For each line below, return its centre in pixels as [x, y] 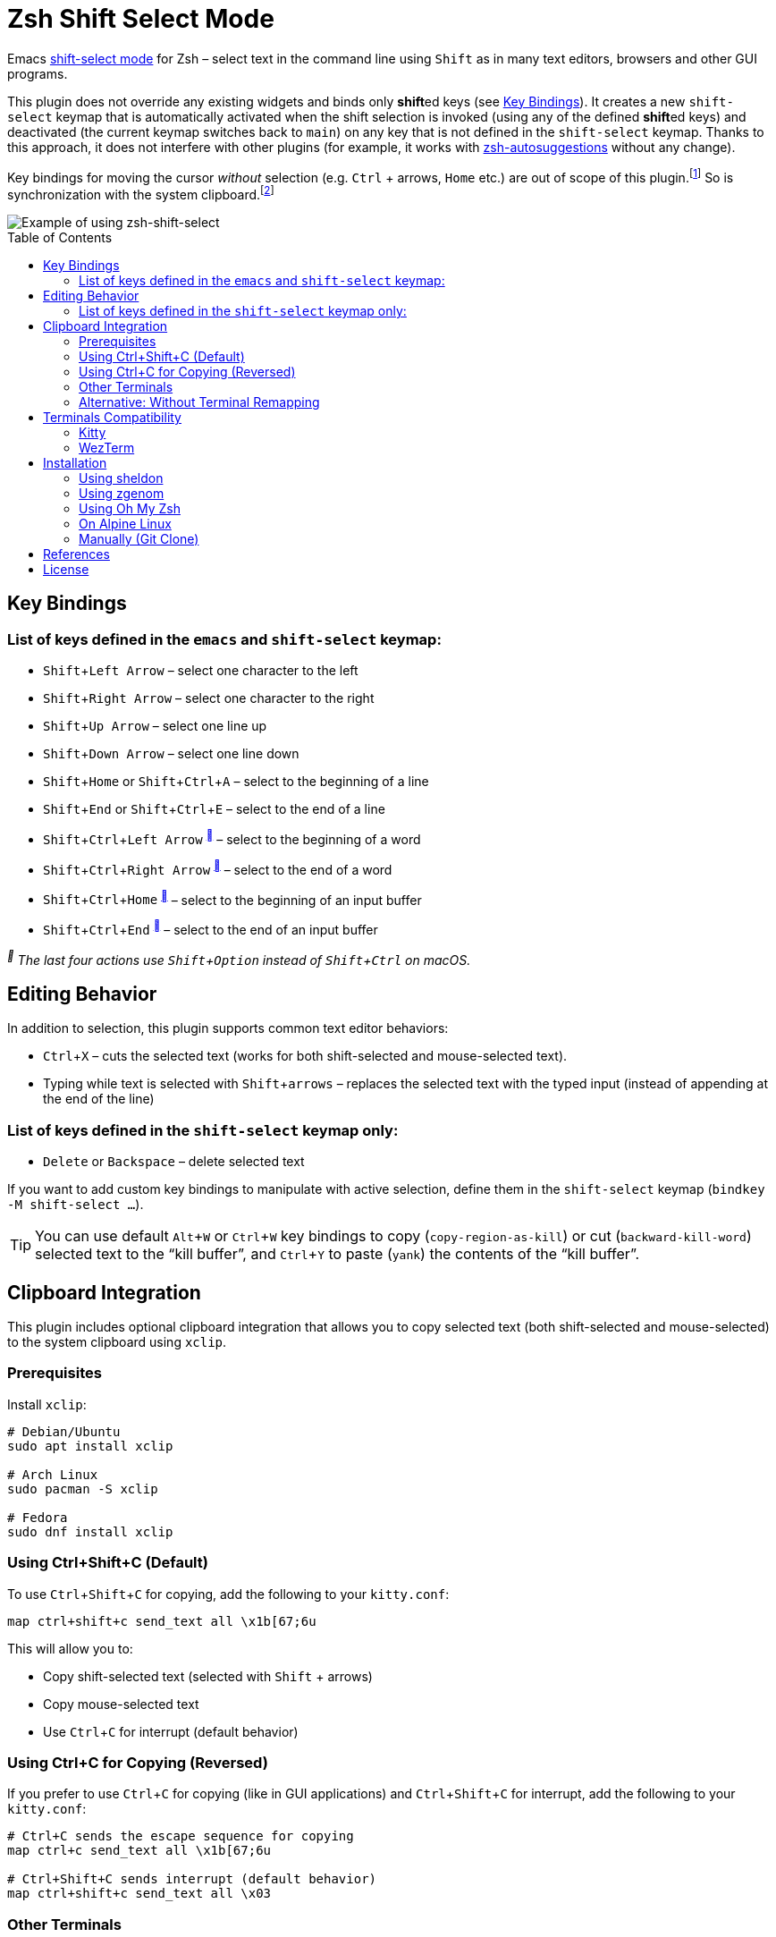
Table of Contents [60, 238]
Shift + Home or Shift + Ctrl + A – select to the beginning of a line [236, 782]
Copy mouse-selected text [121, 1704]
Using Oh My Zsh [130, 509]
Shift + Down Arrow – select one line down [171, 754]
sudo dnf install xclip [90, 1531]
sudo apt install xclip [90, 1446]
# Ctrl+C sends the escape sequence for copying [181, 1836]
